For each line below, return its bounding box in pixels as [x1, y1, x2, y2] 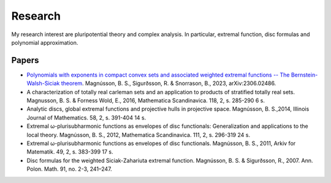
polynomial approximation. [11, 39, 78, 46]
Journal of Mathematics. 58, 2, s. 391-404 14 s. [26, 114, 146, 121]
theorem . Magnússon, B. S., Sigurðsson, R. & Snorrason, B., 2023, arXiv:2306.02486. [61, 80, 276, 87]
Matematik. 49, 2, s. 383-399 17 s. [26, 148, 113, 155]
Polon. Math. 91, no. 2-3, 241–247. [26, 165, 113, 173]
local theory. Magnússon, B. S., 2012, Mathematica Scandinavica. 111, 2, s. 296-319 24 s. [26, 131, 251, 138]
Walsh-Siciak [26, 80, 60, 87]
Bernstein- [291, 71, 318, 78]
